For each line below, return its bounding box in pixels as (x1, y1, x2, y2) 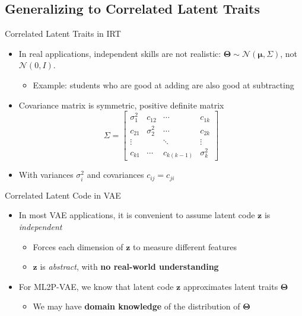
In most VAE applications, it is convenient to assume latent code (18, 209, 255, 221)
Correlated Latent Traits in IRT (5, 27, 121, 40)
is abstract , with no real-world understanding (40, 260, 219, 273)
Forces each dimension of (33, 240, 123, 253)
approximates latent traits (183, 280, 278, 292)
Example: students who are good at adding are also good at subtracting (33, 78, 294, 91)
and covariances (87, 168, 144, 181)
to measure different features (133, 240, 237, 253)
